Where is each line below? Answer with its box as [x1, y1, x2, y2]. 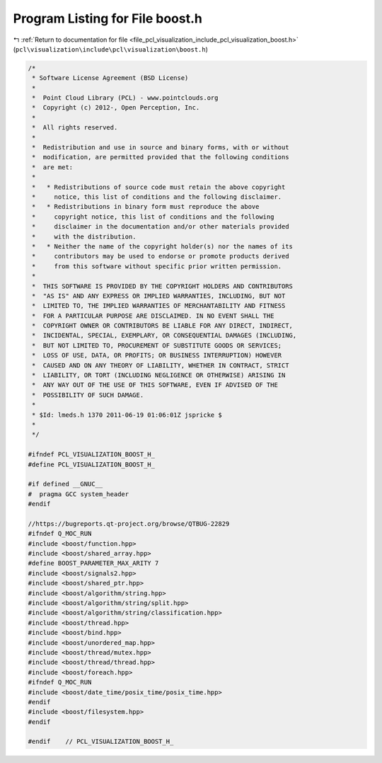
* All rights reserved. [32, 124, 118, 132]
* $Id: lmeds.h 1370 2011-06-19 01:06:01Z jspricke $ [32, 411, 222, 419]
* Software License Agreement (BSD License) [32, 74, 189, 82]
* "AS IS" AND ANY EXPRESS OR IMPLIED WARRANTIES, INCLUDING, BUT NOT [32, 292, 286, 300]
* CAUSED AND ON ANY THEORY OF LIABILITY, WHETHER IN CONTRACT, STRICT [32, 361, 289, 369]
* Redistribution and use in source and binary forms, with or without [32, 144, 289, 151]
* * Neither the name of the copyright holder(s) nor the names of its [32, 242, 294, 251]
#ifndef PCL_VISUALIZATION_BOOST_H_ [28, 450, 156, 459]
